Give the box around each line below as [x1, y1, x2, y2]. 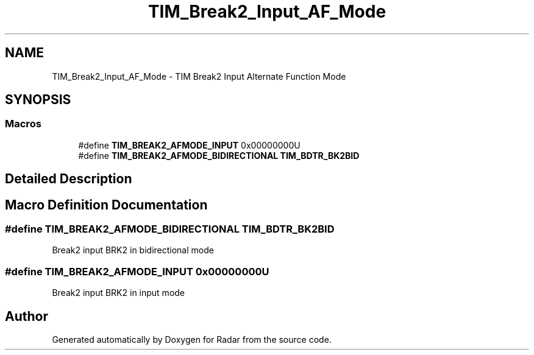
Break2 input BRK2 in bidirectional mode [52, 245, 214, 256]
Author [5, 308, 48, 324]
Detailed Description [5, 171, 132, 187]
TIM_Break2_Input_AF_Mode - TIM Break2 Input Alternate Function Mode [52, 71, 346, 82]
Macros [5, 118, 41, 130]
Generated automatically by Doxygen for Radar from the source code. [52, 334, 332, 345]
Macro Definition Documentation [5, 197, 208, 213]
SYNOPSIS [5, 92, 71, 108]
